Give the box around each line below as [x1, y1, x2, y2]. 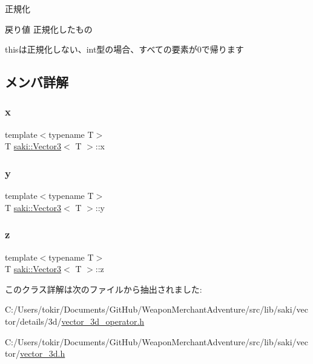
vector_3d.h [19, 347, 65, 360]
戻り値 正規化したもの [5, 22, 93, 35]
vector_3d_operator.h [61, 314, 145, 327]
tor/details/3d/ [5, 314, 62, 327]
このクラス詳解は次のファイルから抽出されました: [5, 282, 202, 295]
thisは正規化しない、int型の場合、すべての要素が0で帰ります [5, 43, 244, 56]
